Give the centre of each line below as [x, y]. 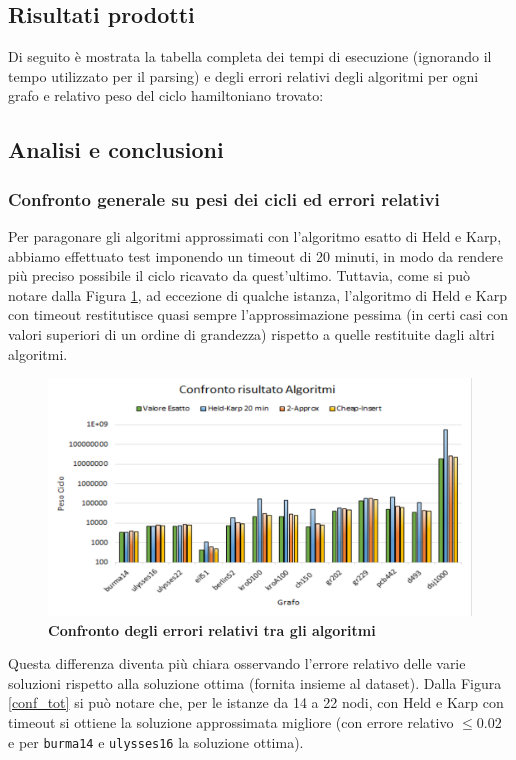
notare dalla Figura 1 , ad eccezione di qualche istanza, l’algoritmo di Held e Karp [257, 294]
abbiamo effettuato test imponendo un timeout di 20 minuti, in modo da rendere [255, 255]
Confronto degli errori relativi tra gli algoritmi [212, 629]
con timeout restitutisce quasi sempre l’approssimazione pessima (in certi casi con [258, 314]
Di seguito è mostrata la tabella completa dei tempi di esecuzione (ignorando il [250, 56]
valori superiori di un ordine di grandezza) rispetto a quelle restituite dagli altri [251, 333]
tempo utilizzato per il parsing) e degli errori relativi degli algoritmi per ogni [243, 75]
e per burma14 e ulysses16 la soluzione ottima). [156, 741]
